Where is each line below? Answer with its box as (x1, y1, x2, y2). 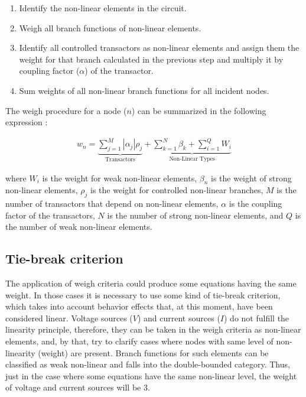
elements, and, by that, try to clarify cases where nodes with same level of (5, 335, 274, 347)
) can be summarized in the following (131, 104, 266, 116)
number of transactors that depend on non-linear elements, (5, 197, 219, 210)
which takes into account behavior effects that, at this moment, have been (5, 300, 273, 313)
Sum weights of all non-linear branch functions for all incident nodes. (19, 84, 269, 96)
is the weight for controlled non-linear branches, (90, 184, 263, 196)
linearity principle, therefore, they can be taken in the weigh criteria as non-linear (5, 323, 301, 336)
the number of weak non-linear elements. (5, 220, 152, 233)
